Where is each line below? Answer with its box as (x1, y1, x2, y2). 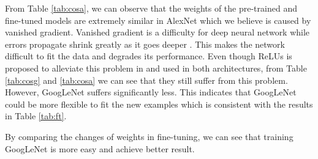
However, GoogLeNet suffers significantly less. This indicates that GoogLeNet (5, 86, 297, 98)
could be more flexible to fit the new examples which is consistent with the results (5, 97, 313, 110)
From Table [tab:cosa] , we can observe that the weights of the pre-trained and (5, 2, 297, 14)
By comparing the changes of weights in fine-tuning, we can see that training (5, 130, 293, 142)
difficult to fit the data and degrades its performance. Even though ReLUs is (5, 50, 292, 62)
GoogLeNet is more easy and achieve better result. (5, 142, 195, 155)
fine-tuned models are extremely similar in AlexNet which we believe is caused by (5, 13, 311, 26)
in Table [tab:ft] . (5, 109, 67, 122)
